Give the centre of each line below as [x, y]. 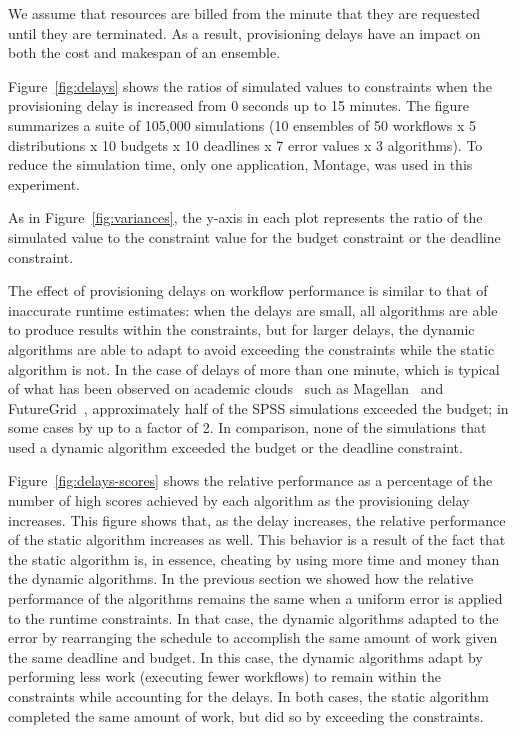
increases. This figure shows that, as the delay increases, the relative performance [257, 519]
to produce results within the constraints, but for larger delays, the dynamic [241, 329]
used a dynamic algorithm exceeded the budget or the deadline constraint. [235, 446]
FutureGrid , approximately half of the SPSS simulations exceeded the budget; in [258, 407]
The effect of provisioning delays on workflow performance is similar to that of [248, 290]
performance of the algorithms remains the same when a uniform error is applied [255, 598]
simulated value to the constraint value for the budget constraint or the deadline [254, 236]
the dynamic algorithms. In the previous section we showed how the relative [241, 578]
